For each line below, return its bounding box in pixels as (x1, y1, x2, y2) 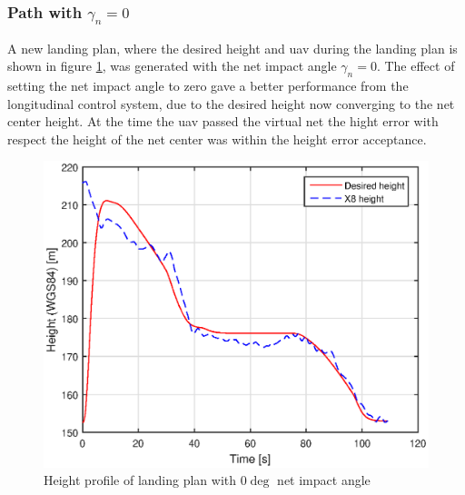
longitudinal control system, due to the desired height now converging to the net (7, 94, 455, 113)
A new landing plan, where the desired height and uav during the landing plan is (7, 38, 458, 57)
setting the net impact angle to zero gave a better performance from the (7, 75, 409, 94)
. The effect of (376, 56, 455, 75)
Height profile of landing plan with (44, 470, 237, 490)
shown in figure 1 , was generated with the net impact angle (7, 56, 337, 75)
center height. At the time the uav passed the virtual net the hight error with (7, 112, 439, 131)
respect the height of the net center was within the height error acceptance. (7, 129, 427, 148)
